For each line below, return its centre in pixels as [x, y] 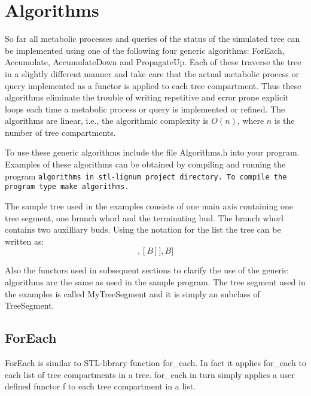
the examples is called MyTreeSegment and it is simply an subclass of [132, 293]
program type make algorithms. [67, 187]
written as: [25, 241]
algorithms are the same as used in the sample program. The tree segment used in [155, 281]
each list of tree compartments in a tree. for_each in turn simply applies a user [150, 374]
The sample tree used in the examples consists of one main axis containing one [149, 205]
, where [251, 121]
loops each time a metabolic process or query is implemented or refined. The [145, 109]
